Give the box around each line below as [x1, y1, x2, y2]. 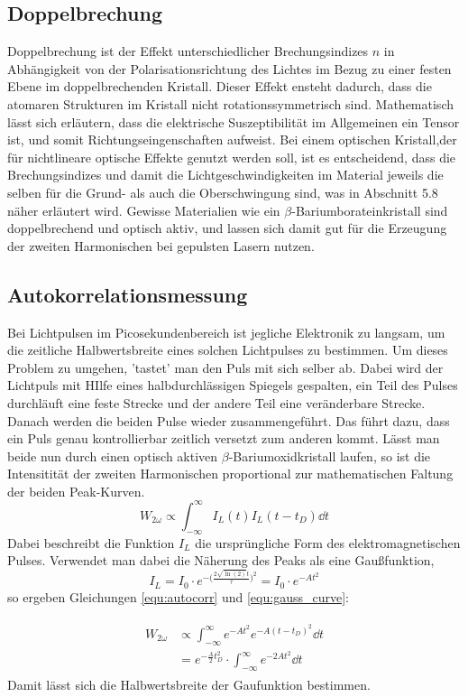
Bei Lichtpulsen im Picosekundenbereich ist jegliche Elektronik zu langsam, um [7, 322, 445, 341]
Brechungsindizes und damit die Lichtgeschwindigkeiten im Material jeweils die [7, 165, 444, 184]
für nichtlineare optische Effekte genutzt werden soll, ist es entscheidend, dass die [7, 147, 456, 166]
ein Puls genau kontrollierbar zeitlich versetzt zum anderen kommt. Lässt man [7, 429, 440, 448]
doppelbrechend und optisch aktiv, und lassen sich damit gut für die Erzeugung [7, 218, 447, 237]
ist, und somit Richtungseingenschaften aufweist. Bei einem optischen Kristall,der [7, 130, 457, 149]
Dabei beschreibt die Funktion [7, 533, 175, 552]
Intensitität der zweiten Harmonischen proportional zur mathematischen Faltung [7, 464, 454, 483]
